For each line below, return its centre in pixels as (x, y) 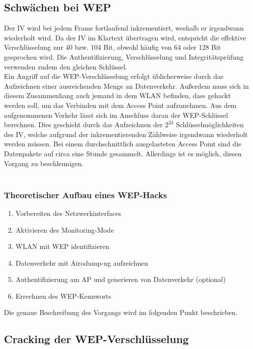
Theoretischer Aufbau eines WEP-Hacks (85, 194)
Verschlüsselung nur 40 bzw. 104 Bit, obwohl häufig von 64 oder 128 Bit (112, 47)
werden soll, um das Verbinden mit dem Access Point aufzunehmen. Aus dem (120, 105)
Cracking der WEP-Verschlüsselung (97, 339)
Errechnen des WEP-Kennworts (63, 296)
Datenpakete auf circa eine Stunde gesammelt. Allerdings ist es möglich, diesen (123, 153)
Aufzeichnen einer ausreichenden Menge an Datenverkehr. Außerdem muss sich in (126, 86)
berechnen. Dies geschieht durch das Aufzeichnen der (84, 124)
